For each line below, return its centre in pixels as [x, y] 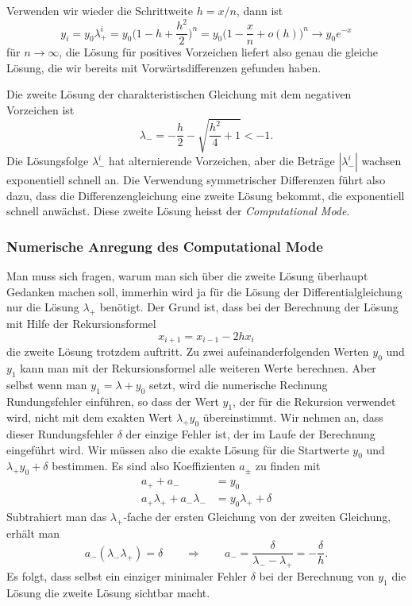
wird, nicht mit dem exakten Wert [90, 417]
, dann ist [260, 10]
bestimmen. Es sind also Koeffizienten [144, 466]
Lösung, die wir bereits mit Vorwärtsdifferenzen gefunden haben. [164, 67]
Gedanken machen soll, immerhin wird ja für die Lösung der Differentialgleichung [204, 291]
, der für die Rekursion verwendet [314, 401]
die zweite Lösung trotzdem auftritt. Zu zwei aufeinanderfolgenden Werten [188, 351]
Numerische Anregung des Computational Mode [165, 246]
